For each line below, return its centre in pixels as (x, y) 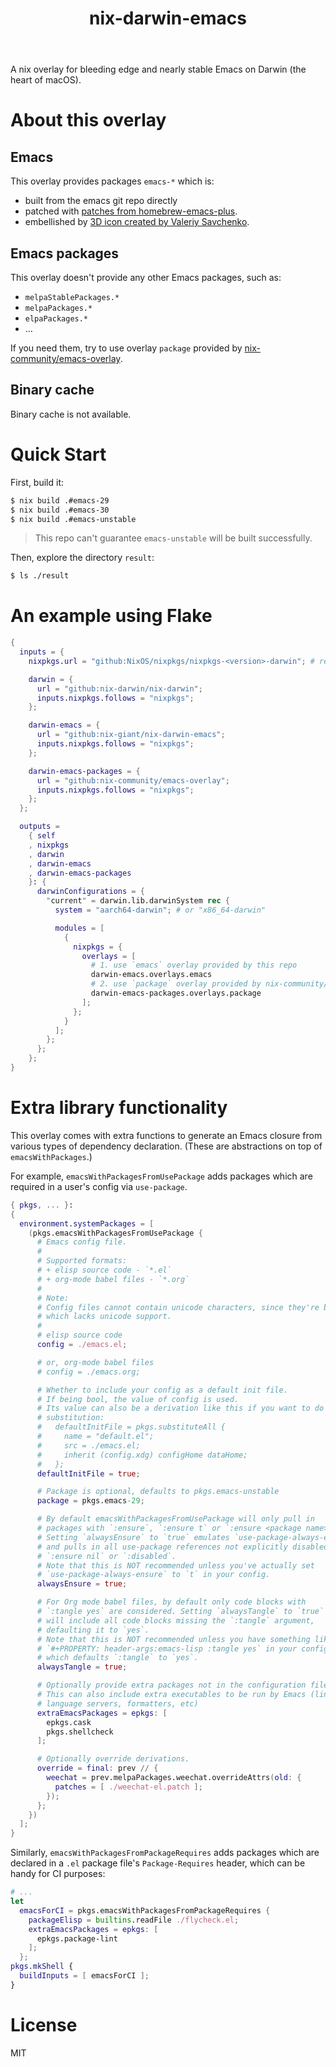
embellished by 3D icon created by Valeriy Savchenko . (137, 222)
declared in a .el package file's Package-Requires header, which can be (158, 1863)
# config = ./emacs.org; (88, 1372)
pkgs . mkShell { (42, 1967)
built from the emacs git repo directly (101, 201)
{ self (42, 836)
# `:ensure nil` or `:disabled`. (106, 1556)
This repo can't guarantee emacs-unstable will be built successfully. (173, 538)
